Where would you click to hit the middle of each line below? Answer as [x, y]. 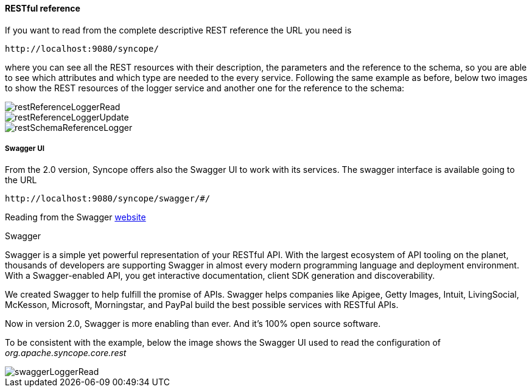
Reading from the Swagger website [75, 217]
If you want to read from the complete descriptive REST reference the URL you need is [178, 30]
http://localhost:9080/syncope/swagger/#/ [108, 199]
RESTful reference [43, 8]
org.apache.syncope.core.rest [66, 353]
